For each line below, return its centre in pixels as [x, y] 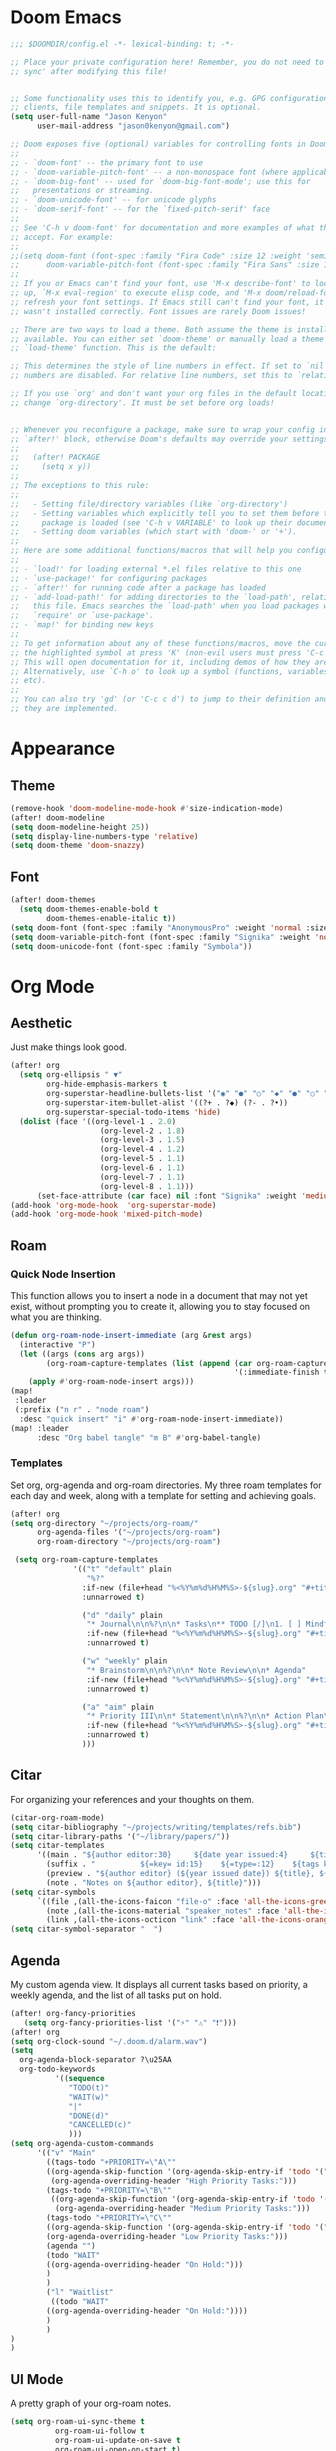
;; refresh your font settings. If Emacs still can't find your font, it [167, 302]
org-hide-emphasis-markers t [107, 1084]
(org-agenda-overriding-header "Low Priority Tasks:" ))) [167, 2236]
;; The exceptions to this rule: [80, 486]
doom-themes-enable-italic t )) [111, 918]
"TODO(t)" [89, 2087]
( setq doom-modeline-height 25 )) [80, 827]
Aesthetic [41, 1022]
